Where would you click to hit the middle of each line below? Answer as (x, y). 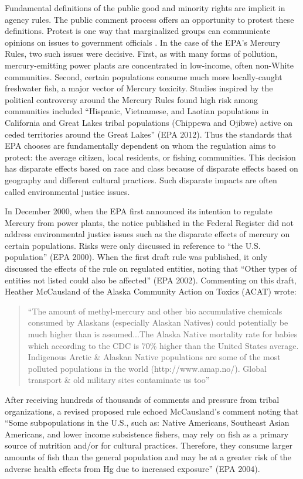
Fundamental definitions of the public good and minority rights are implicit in (145, 8)
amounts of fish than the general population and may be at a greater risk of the (148, 456)
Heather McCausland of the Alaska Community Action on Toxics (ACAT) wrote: (151, 291)
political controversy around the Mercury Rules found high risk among (131, 99)
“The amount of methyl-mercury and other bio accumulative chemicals (155, 311)
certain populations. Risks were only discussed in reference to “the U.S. (133, 245)
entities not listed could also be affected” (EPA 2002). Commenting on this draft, (151, 280)
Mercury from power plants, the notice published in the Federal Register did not (149, 222)
